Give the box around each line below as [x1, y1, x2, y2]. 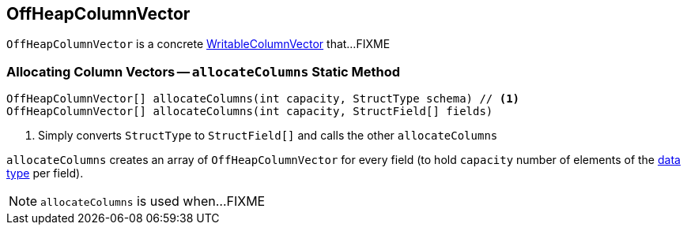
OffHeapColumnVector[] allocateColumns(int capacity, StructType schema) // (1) [6, 92, 520, 106]
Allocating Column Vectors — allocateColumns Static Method [6, 63, 401, 80]
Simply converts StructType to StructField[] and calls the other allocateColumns [38, 129, 498, 143]
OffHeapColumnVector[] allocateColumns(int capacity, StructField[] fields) [6, 105, 493, 118]
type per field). [6, 166, 84, 181]
